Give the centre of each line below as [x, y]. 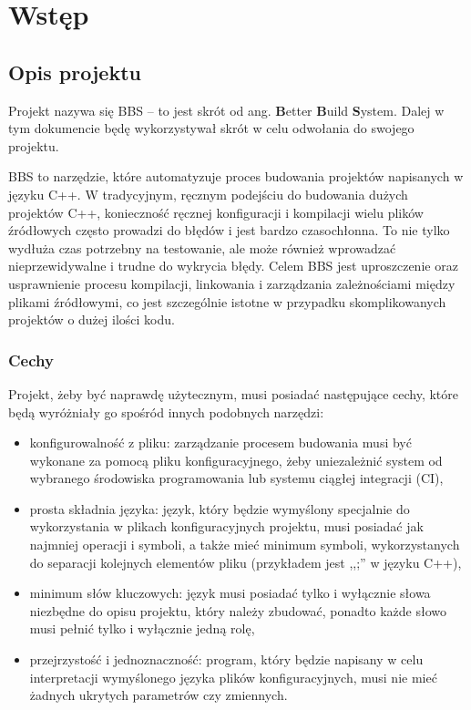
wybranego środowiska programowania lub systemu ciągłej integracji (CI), [236, 478]
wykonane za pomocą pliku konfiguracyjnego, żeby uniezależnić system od [236, 460]
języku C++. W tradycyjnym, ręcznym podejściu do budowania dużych [208, 194]
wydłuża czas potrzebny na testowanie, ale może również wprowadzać [202, 247]
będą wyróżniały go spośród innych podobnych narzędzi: [166, 412]
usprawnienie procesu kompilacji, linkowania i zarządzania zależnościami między [232, 283]
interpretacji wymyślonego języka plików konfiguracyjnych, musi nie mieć [233, 677]
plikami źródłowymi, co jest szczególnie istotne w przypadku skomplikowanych [227, 301]
